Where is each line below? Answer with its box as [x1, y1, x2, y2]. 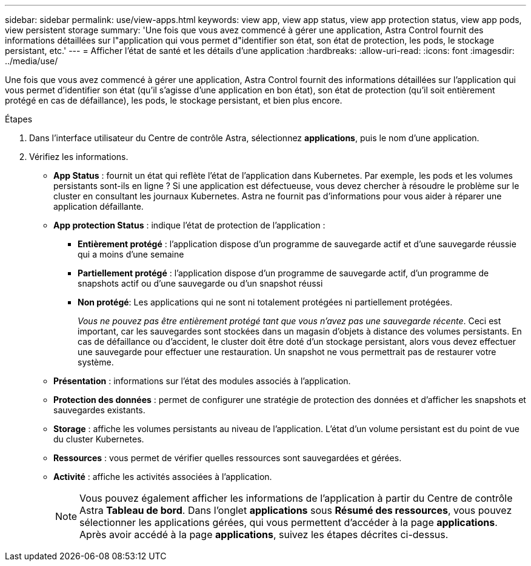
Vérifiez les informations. [29, 151, 129, 162]
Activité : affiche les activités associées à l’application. [53, 471, 272, 482]
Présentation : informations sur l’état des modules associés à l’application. [53, 376, 351, 386]
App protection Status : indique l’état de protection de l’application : [53, 220, 326, 230]
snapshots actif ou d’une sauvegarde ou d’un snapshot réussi [78, 278, 323, 288]
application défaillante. [53, 201, 144, 211]
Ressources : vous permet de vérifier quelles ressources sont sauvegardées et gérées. [53, 453, 402, 463]
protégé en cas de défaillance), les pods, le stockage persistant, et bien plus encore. [5, 95, 342, 105]
